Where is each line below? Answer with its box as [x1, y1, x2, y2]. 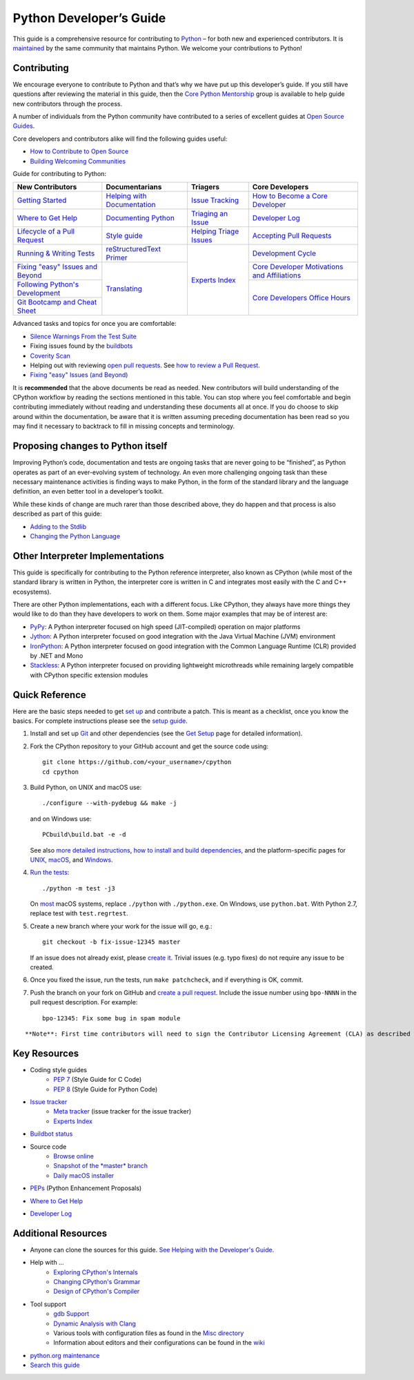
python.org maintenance [30, 1351, 100, 1359]
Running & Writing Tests [17, 249, 95, 258]
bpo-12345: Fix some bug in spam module [42, 1014, 181, 1022]
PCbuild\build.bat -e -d [42, 830, 126, 839]
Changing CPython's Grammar [53, 1278, 141, 1286]
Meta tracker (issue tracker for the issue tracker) [53, 1107, 192, 1116]
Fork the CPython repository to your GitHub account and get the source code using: [30, 742, 269, 750]
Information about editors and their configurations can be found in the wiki [53, 1339, 265, 1347]
